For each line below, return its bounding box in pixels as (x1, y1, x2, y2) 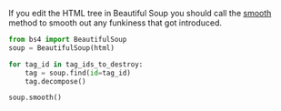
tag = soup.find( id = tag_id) (25, 68, 131, 77)
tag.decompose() (25, 76, 87, 86)
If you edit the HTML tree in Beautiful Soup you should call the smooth (8, 8, 272, 18)
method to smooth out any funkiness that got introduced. (8, 17, 223, 28)
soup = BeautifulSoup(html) (8, 43, 115, 53)
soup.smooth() (8, 93, 63, 103)
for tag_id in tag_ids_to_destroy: (8, 59, 144, 69)
